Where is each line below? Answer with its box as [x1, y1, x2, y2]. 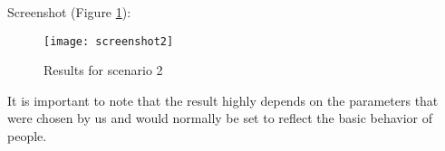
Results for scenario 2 [44, 61, 163, 80]
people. [7, 127, 47, 146]
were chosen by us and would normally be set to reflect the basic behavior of [7, 109, 433, 127]
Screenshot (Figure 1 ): [7, 3, 131, 21]
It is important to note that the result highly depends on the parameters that [7, 90, 439, 109]
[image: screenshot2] [44, 34, 174, 48]
